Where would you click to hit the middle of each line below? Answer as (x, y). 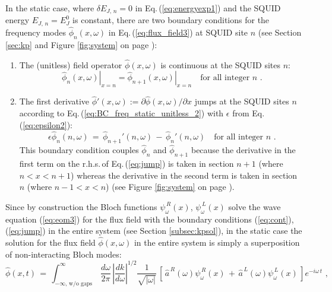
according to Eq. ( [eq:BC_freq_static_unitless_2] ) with (121, 112)
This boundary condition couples (79, 150)
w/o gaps (80, 283)
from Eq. (249, 112)
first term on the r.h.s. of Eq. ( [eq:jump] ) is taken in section (127, 164)
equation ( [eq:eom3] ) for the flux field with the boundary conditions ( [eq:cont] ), (150, 219)
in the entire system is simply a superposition (217, 242)
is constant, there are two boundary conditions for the (171, 20)
